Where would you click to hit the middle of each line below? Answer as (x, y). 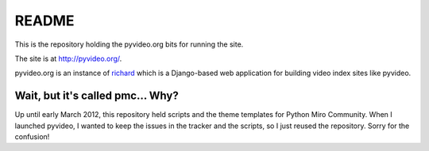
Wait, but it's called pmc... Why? (97, 96)
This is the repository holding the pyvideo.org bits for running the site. (129, 44)
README (44, 21)
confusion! (32, 137)
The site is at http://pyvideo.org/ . (68, 59)
